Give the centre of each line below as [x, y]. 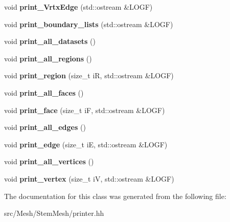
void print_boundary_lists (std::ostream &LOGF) [89, 24]
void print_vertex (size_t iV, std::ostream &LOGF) [89, 178]
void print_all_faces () [44, 92]
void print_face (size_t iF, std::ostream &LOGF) [85, 110]
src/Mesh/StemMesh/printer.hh [54, 213]
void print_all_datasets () [50, 41]
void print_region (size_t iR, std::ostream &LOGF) [89, 75]
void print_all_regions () [48, 58]
